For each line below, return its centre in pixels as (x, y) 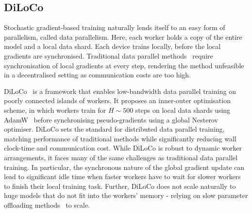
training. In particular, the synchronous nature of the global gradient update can (124, 167)
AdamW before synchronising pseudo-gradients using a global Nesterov (111, 119)
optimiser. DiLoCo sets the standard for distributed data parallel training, (114, 129)
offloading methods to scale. (47, 205)
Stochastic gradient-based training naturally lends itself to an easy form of (115, 27)
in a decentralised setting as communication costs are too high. (98, 75)
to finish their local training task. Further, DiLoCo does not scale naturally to (120, 186)
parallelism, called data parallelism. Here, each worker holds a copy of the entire (123, 37)
